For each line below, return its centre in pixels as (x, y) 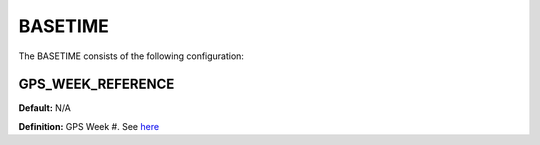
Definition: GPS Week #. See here (89, 126)
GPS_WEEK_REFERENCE (96, 84)
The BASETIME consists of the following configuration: (131, 56)
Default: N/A (45, 108)
